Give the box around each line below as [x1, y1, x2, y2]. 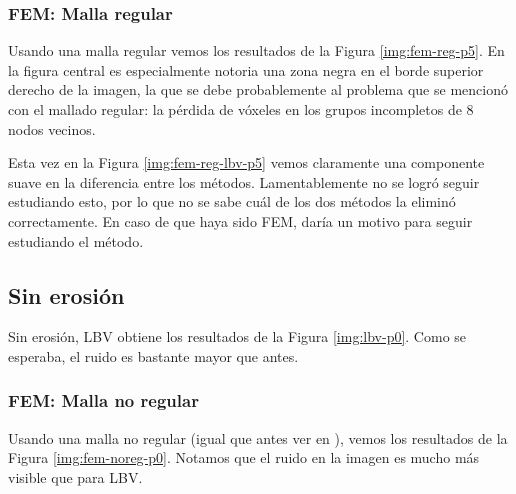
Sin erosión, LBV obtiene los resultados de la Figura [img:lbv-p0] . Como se [8, 326, 467, 347]
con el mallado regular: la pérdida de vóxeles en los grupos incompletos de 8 [8, 99, 474, 119]
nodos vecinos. [8, 118, 96, 139]
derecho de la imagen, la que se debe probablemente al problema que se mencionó [8, 79, 508, 100]
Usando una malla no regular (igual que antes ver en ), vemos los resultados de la [8, 427, 508, 448]
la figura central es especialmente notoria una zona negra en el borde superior [8, 59, 484, 80]
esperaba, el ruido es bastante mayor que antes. [8, 345, 299, 366]
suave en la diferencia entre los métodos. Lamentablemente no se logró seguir [8, 171, 480, 192]
